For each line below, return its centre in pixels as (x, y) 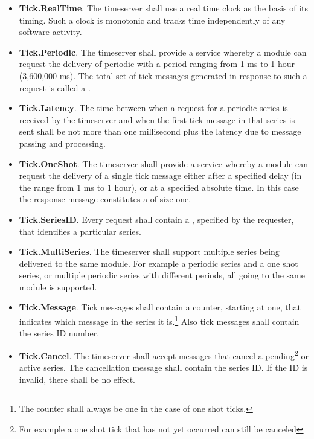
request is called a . (55, 87)
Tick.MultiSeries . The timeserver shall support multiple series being (149, 252)
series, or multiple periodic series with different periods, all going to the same (162, 275)
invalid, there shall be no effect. (77, 379)
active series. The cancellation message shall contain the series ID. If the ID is (163, 367)
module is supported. (58, 287)
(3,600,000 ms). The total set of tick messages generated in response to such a (163, 75)
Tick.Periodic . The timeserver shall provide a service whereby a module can (163, 52)
